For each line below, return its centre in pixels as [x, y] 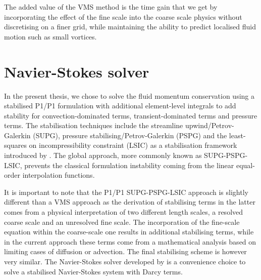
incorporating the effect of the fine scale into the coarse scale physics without [123, 16]
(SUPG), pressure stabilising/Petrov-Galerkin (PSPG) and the [130, 135]
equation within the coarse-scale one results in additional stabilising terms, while [129, 232]
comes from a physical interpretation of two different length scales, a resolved [124, 212]
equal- [245, 165]
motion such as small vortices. [50, 36]
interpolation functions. [59, 175]
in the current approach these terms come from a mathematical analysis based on [130, 241]
